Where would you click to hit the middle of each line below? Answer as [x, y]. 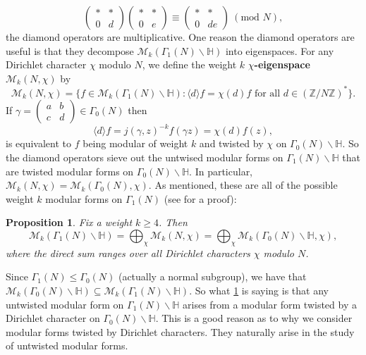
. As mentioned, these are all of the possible [243, 185]
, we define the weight [189, 64]
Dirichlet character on [53, 318]
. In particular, [221, 171]
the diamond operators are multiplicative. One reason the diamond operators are [180, 37]
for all [267, 93]
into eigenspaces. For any [280, 50]
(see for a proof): [200, 198]
